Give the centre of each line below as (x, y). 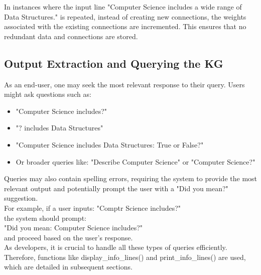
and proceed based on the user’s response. (69, 237)
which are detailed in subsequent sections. (68, 267)
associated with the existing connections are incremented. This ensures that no (125, 26)
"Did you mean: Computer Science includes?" (73, 228)
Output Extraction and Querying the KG (114, 63)
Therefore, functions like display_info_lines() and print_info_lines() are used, (125, 257)
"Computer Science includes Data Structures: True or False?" (110, 144)
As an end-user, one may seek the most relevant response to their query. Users (124, 84)
